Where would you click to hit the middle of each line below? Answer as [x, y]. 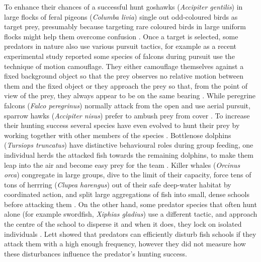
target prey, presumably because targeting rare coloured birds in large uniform [125, 26]
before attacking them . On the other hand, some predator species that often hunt [130, 204]
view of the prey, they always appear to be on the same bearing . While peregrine [130, 95]
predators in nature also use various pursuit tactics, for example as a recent [120, 46]
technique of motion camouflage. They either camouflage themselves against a [124, 66]
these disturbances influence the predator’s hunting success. [96, 253]
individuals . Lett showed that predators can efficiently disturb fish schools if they [130, 234]
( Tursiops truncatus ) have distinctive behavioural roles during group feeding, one [129, 145]
